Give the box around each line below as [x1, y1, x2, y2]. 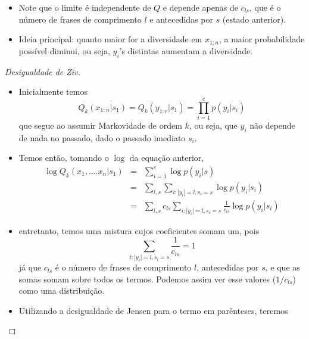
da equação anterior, [129, 151, 204, 164]
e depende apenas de [163, 1, 238, 13]
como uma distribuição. [18, 284, 105, 297]
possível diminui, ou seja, [18, 44, 110, 57]
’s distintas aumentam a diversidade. [119, 44, 253, 57]
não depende [249, 119, 295, 131]
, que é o [249, 1, 281, 13]
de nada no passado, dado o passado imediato [18, 131, 186, 144]
